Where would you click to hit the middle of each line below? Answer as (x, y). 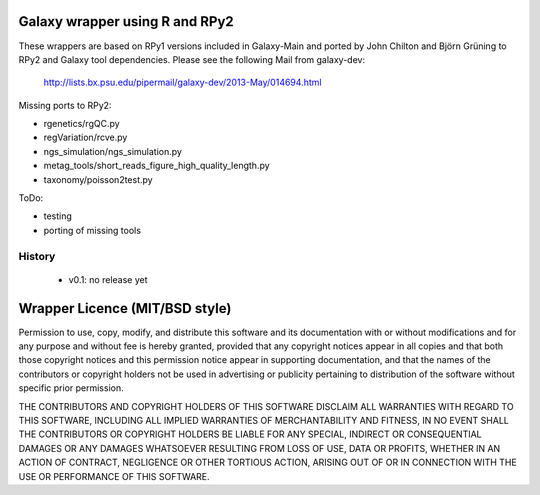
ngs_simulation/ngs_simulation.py (112, 151)
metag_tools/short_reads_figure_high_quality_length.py (156, 166)
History (37, 256)
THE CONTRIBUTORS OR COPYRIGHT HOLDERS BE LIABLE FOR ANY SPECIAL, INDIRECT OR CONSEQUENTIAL (250, 434)
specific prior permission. (71, 388)
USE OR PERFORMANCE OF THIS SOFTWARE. (114, 476)
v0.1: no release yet (108, 279)
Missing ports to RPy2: (65, 105)
